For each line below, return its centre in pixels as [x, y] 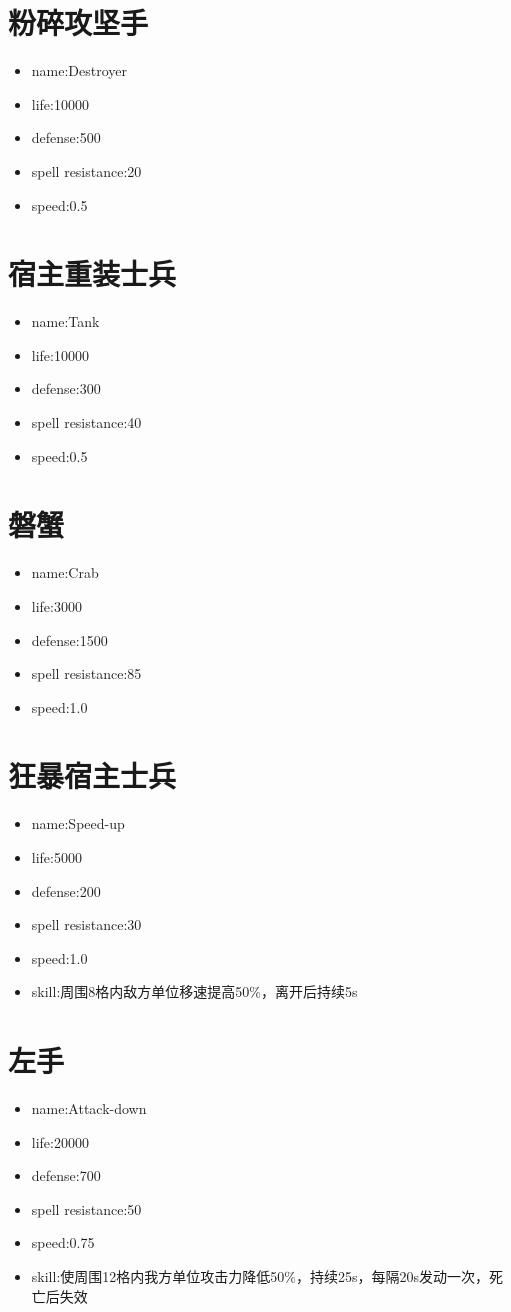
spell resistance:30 [86, 924]
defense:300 [66, 388]
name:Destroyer [79, 70]
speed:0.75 [63, 1242]
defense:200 [66, 890]
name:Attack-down [89, 1108]
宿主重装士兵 [92, 273]
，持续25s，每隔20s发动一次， [392, 1276]
